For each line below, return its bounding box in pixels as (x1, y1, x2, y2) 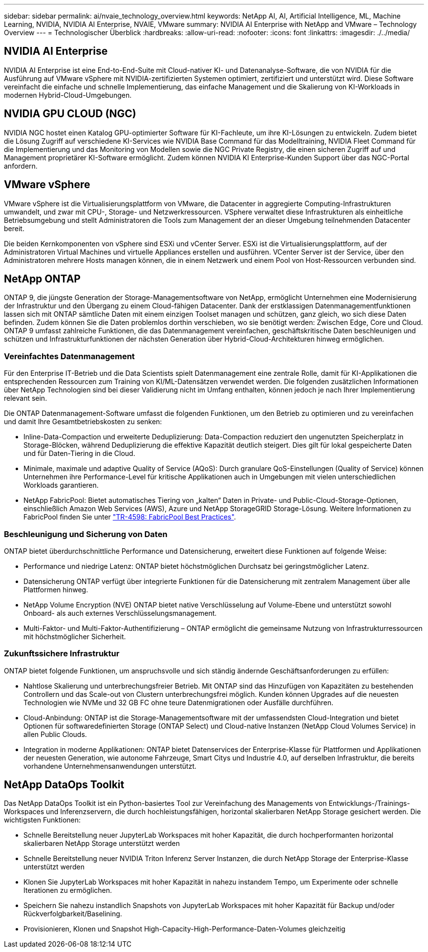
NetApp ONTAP (4, 272, 81, 285)
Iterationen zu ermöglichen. (23, 886, 112, 895)
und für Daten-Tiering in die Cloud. (23, 449, 135, 458)
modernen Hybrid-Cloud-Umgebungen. (4, 90, 132, 99)
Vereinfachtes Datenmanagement (4, 351, 135, 361)
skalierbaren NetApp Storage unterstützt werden (23, 839, 180, 848)
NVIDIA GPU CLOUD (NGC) (4, 108, 136, 120)
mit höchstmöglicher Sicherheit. (23, 632, 126, 641)
